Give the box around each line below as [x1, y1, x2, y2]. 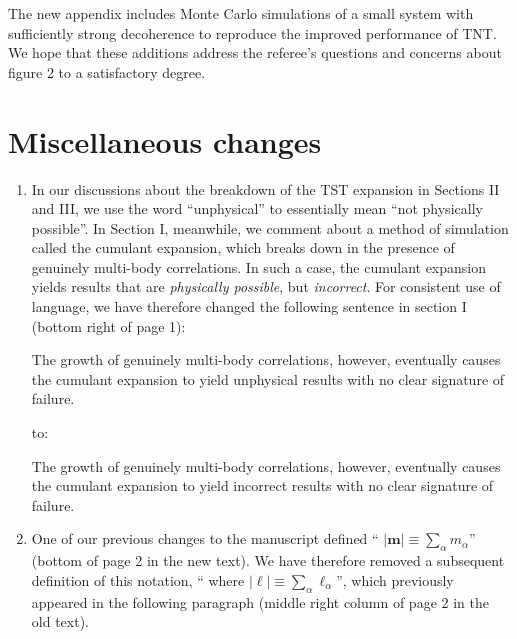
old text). [31, 611, 89, 632]
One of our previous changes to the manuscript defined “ [31, 528, 379, 549]
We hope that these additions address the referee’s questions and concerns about [8, 42, 502, 63]
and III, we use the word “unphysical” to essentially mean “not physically [31, 198, 483, 219]
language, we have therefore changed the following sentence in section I [31, 296, 467, 317]
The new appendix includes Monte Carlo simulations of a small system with [8, 3, 474, 23]
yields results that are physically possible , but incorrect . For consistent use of [31, 276, 501, 297]
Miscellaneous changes [8, 120, 322, 161]
